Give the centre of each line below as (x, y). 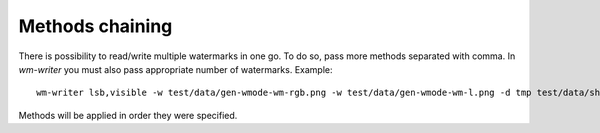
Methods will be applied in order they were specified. (128, 115)
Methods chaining (95, 26)
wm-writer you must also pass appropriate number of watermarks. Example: (175, 69)
